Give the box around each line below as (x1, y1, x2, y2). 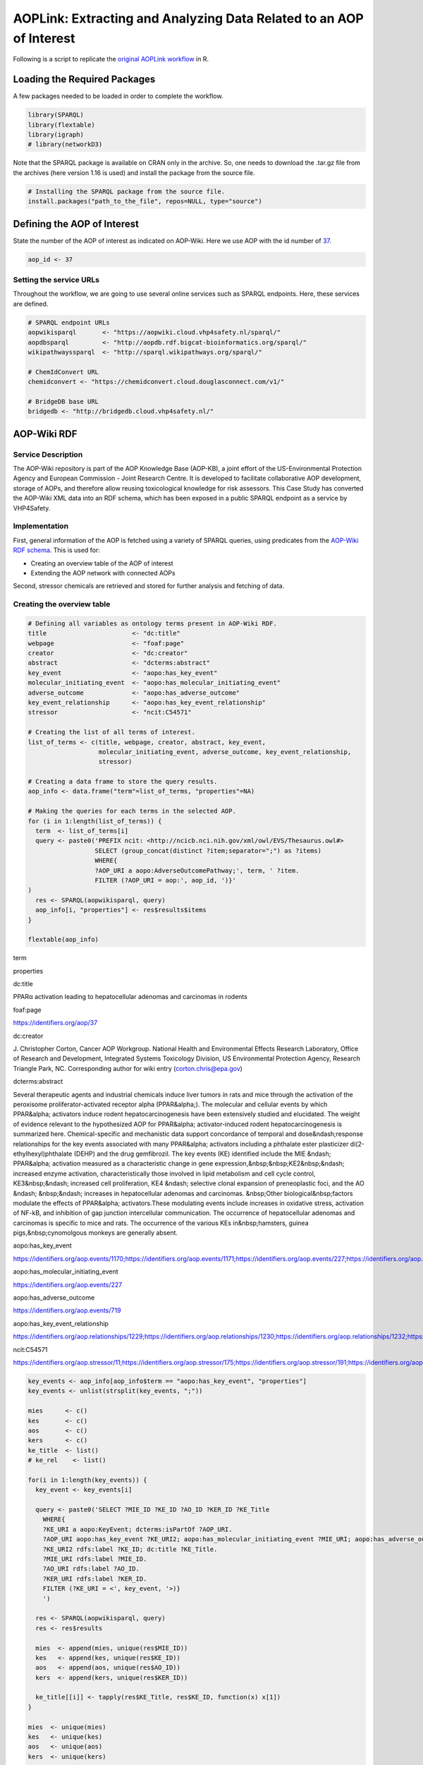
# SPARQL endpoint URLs (27, 318, 111, 326)
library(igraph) (27, 131, 85, 139)
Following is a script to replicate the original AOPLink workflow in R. (13, 55, 209, 64)
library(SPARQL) (27, 111, 85, 119)
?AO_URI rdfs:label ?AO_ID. (42, 1564, 140, 1573)
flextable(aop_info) (27, 935, 99, 944)
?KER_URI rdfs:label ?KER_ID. (42, 1574, 147, 1583)
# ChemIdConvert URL (27, 368, 99, 376)
